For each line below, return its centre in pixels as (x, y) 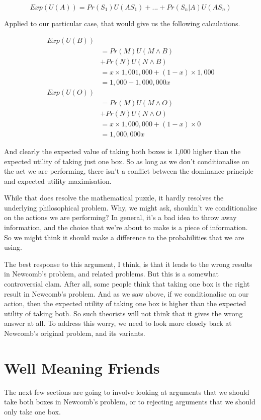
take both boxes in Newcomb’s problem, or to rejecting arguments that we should (130, 402)
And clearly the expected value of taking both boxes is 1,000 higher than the (122, 151)
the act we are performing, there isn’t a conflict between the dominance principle (129, 171)
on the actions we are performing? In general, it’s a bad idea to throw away (120, 217)
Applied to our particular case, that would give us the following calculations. (122, 23)
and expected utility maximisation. (58, 181)
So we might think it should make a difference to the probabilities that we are (124, 237)
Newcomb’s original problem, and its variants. (75, 333)
